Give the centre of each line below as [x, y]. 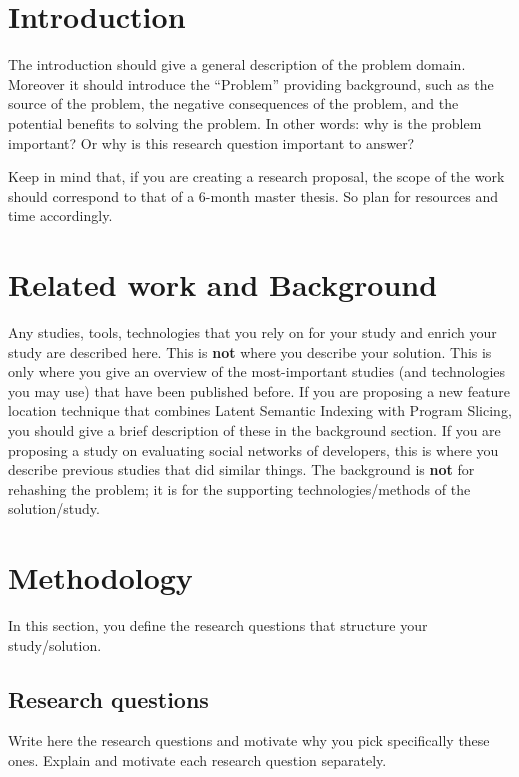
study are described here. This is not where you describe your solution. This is [250, 351]
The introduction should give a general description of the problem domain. [237, 64]
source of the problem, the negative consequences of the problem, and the [233, 103]
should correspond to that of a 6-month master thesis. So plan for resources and [253, 195]
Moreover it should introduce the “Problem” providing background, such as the [251, 83]
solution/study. [54, 508]
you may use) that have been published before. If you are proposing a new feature [259, 390]
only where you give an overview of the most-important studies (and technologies [257, 371]
